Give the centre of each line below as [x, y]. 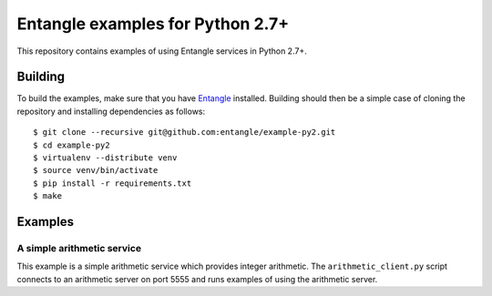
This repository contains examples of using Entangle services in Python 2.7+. [162, 51]
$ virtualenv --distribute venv [105, 158]
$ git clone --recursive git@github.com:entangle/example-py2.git [184, 133]
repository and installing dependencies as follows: [111, 111]
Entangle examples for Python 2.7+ [153, 24]
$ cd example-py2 [72, 145]
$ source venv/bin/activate [96, 170]
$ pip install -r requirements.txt [113, 183]
